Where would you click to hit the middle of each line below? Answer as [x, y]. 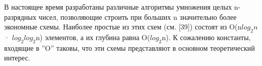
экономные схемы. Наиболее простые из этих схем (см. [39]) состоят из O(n [123, 27]
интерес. [17, 58]
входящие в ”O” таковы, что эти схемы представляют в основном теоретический [130, 47]
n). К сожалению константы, [206, 37]
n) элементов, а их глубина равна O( [93, 37]
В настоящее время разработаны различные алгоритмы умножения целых [118, 7]
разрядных [20, 16]
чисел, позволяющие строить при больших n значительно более [137, 16]
